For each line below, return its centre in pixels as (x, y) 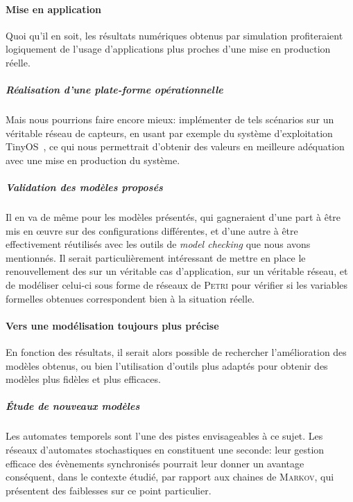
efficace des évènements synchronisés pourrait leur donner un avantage (155, 463)
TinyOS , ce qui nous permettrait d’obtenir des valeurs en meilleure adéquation (175, 146)
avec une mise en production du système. (93, 160)
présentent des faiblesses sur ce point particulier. (109, 490)
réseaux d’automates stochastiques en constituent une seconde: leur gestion (165, 449)
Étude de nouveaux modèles (73, 406)
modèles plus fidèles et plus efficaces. (83, 379)
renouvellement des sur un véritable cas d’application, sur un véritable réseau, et (177, 271)
